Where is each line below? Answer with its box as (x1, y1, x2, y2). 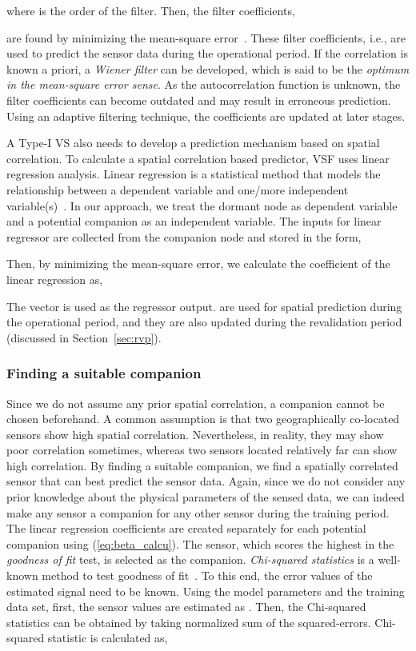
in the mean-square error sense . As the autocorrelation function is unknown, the (6, 76, 401, 93)
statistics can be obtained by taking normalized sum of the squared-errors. (6, 613, 371, 630)
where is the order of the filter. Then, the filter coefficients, (6, 2, 295, 18)
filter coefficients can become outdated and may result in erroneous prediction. (6, 91, 391, 108)
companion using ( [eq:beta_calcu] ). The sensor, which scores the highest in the (6, 535, 394, 552)
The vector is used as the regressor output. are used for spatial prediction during (6, 298, 402, 314)
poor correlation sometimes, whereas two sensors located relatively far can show (6, 441, 398, 458)
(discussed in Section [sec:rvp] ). (6, 329, 162, 345)
